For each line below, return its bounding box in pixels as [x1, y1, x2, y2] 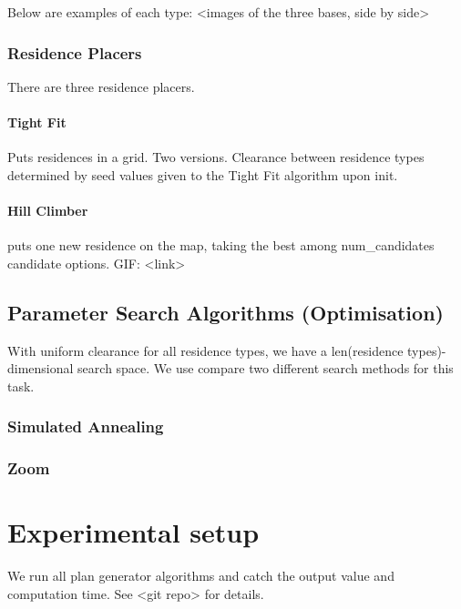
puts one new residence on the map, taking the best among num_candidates [7, 236, 435, 255]
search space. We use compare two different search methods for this [77, 359, 454, 378]
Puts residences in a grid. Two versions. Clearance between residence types [7, 147, 425, 167]
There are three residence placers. [7, 76, 195, 96]
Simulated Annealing [7, 415, 164, 438]
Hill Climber [7, 200, 88, 219]
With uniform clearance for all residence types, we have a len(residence [7, 340, 404, 360]
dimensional [7, 359, 74, 378]
